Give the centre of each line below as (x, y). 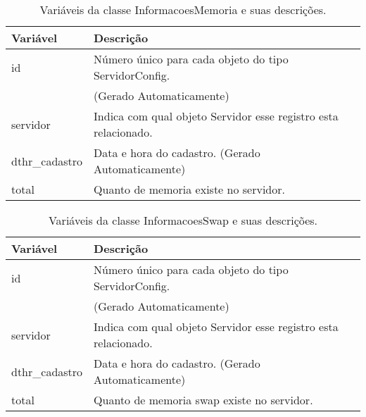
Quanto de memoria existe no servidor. (189, 189)
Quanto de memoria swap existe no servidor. (203, 400)
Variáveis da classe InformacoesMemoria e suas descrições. (183, 10)
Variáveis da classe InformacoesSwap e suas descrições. (183, 220)
